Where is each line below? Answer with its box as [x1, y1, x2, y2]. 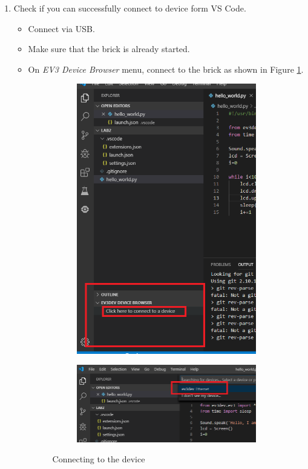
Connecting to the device [52, 453, 145, 465]
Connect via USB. [28, 22, 95, 35]
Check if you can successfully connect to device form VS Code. [13, 2, 246, 14]
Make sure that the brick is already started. [28, 42, 190, 55]
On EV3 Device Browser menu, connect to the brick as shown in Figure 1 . [28, 62, 304, 75]
